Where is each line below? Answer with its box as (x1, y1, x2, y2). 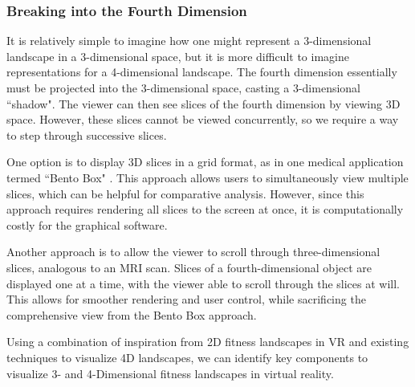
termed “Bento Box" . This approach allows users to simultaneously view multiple (6, 169, 409, 185)
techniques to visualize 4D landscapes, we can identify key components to (6, 348, 368, 365)
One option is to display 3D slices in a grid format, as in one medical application (6, 153, 404, 170)
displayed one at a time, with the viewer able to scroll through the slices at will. (6, 275, 400, 291)
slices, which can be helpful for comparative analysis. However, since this (6, 185, 364, 202)
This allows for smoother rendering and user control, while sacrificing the (6, 291, 366, 308)
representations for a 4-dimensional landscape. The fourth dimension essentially (6, 63, 397, 80)
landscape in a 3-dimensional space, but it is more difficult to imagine (6, 47, 349, 64)
